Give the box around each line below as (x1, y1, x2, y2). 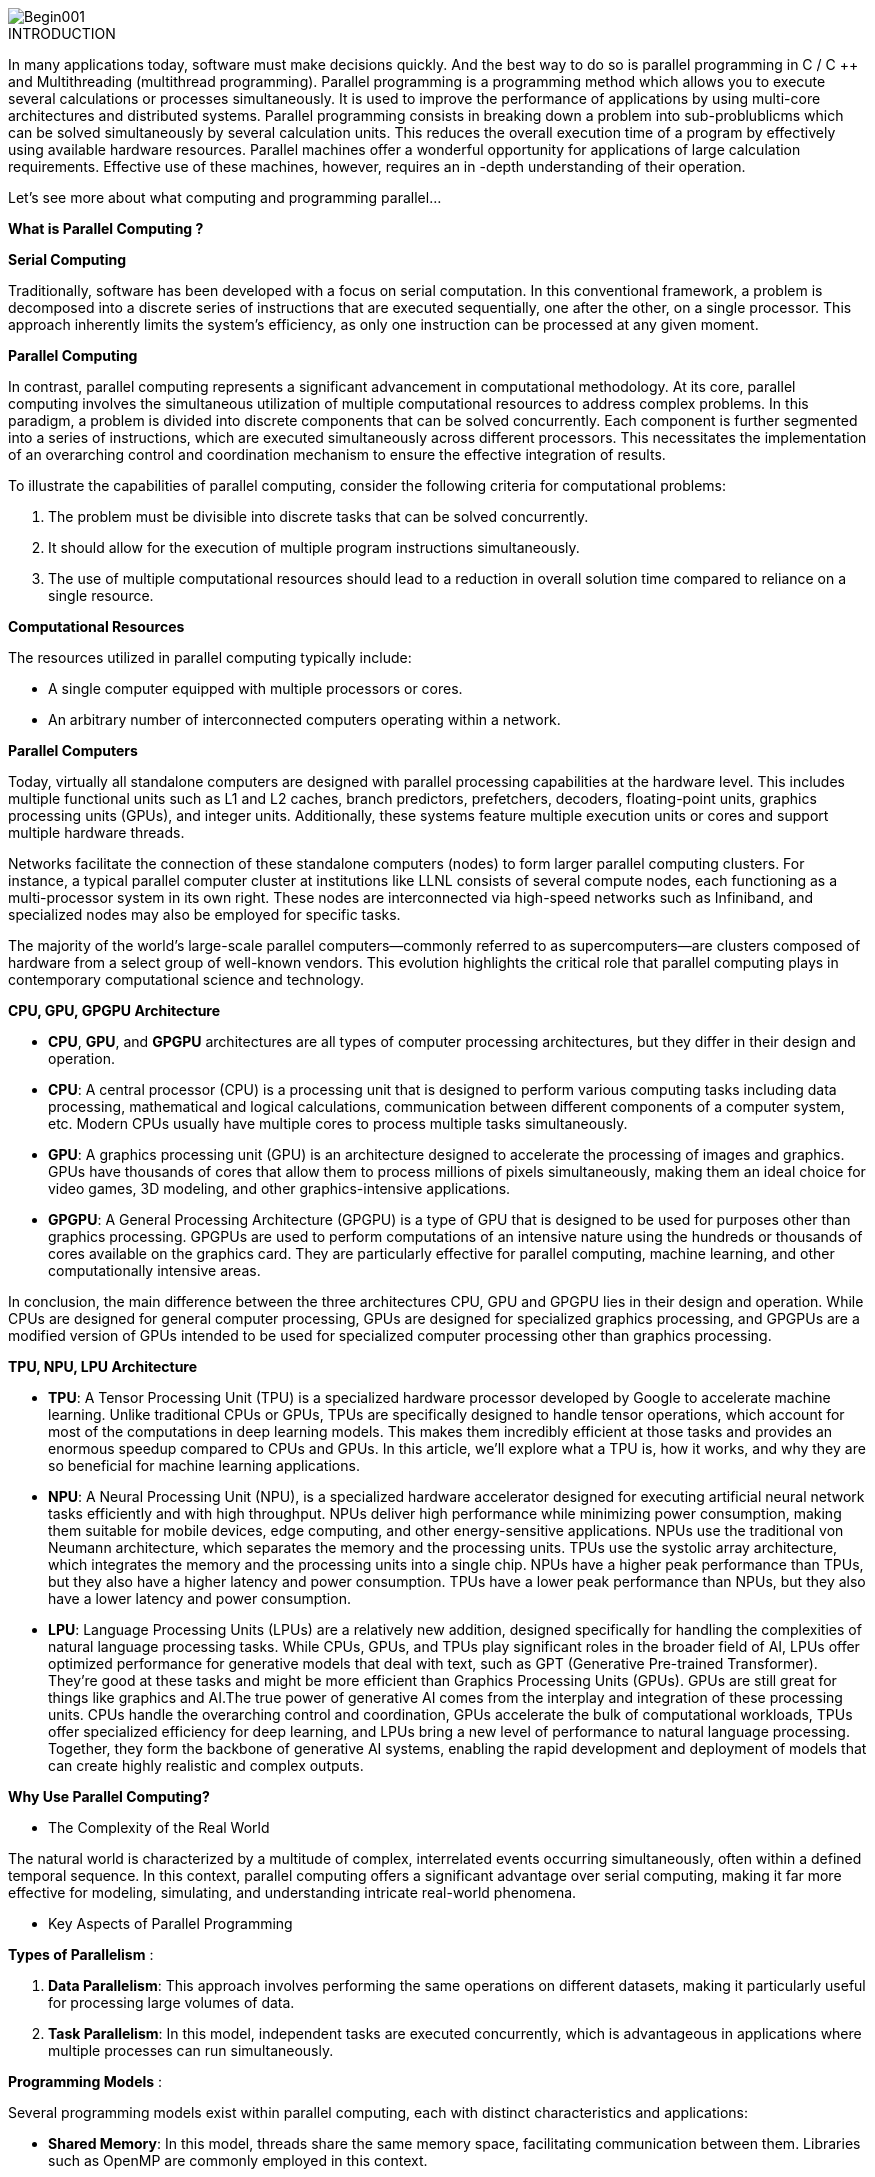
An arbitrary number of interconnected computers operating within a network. (48, 711, 561, 728)
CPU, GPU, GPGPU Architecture (8, 1002, 221, 1019)
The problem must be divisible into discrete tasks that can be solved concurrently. (48, 508, 589, 525)
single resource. (48, 587, 154, 604)
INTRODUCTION (8, 25, 116, 42)
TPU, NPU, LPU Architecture (8, 1358, 198, 1375)
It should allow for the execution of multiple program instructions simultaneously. (48, 539, 580, 556)
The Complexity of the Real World (48, 1819, 270, 1836)
